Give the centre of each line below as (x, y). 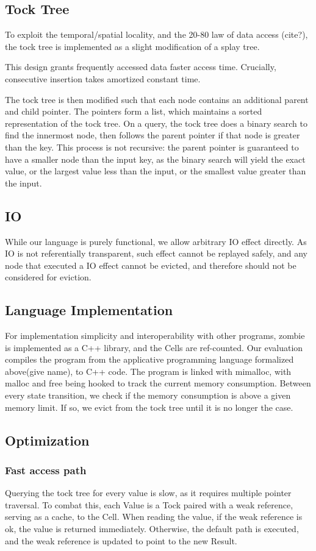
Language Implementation (89, 310)
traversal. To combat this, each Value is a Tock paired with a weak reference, (149, 504)
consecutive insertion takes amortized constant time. (103, 78)
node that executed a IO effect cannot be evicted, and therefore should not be (151, 265)
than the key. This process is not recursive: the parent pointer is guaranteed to (152, 147)
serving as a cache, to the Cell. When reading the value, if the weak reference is (154, 517)
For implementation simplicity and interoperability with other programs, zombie (155, 336)
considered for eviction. (48, 277)
